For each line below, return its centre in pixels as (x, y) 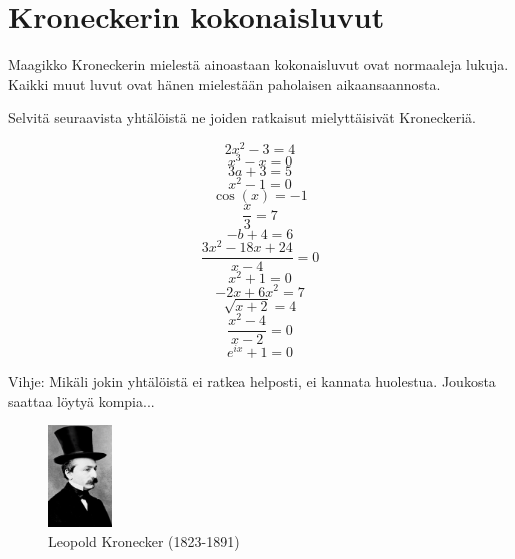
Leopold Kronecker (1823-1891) (144, 541)
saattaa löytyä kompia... (81, 400)
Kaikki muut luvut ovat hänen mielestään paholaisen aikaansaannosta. (224, 83)
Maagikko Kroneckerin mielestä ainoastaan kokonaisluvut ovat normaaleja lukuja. (258, 64)
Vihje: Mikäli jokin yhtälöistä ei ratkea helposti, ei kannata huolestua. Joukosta (252, 381)
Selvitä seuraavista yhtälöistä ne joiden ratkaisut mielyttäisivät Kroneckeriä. (242, 117)
